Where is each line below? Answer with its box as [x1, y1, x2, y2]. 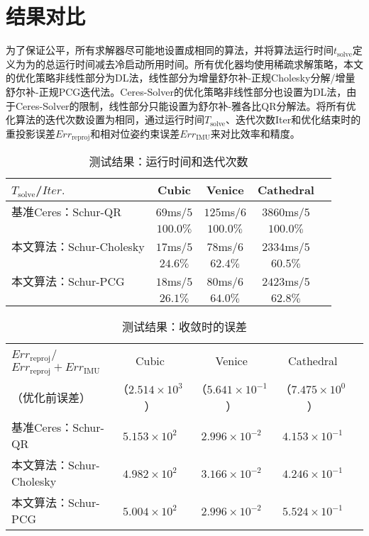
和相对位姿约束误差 [90, 125, 180, 140]
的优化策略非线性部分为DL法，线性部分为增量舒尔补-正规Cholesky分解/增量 [6, 70, 356, 85]
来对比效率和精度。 [210, 125, 300, 140]
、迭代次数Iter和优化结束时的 [225, 112, 361, 127]
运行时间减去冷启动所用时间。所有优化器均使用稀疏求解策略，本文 [55, 56, 363, 71]
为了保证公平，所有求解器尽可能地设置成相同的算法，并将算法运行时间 [6, 43, 334, 57]
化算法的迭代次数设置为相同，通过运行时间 [6, 112, 204, 127]
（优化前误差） [11, 389, 92, 406]
